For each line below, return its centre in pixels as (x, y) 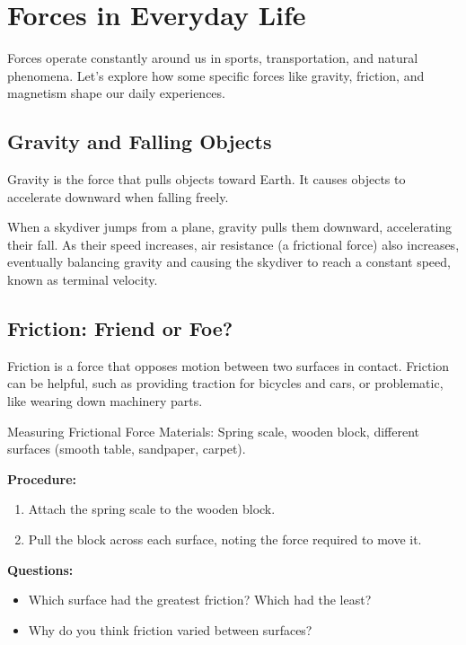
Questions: (40, 569)
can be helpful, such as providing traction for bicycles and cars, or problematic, (225, 383)
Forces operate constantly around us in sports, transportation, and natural (213, 58)
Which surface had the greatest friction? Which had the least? (200, 600)
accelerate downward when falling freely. (118, 196)
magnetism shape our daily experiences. (116, 93)
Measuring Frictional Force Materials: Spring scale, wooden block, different (214, 431)
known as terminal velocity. (83, 280)
